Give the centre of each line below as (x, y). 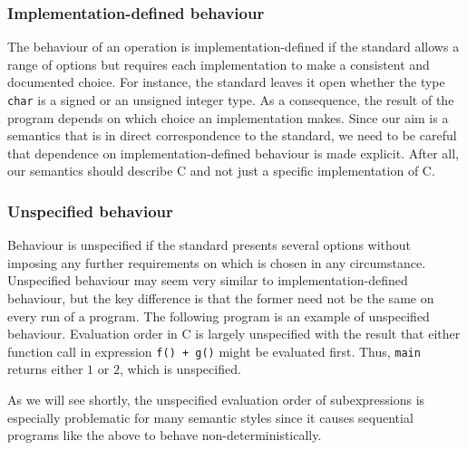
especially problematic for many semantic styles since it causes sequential (210, 417)
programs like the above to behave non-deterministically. (165, 435)
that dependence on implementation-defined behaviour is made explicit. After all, (233, 153)
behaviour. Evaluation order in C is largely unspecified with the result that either (234, 334)
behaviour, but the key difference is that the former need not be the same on (221, 298)
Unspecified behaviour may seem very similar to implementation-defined (208, 280)
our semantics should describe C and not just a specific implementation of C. (221, 171)
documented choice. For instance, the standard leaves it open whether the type (226, 82)
